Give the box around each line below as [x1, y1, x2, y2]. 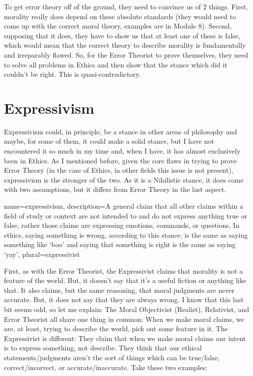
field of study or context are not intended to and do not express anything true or [4, 210, 248, 220]
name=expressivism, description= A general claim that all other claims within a [4, 201, 244, 211]
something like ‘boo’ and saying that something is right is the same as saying [4, 239, 236, 250]
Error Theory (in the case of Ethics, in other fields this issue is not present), [4, 165, 233, 175]
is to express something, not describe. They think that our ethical [4, 343, 202, 353]
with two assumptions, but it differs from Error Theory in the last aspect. [4, 184, 226, 194]
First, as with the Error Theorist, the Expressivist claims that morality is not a [4, 265, 243, 276]
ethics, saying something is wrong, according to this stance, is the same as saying [4, 229, 248, 240]
